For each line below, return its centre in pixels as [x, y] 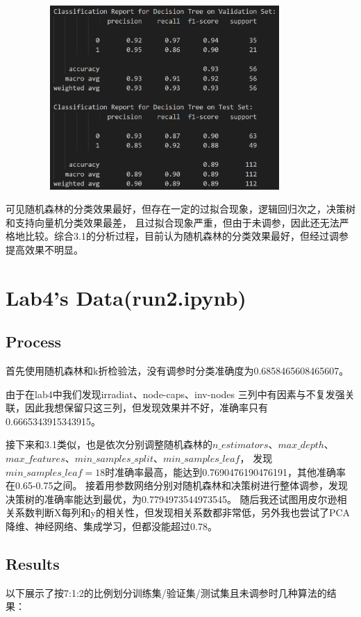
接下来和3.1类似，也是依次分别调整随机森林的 [109, 444]
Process [34, 342]
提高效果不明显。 [44, 249]
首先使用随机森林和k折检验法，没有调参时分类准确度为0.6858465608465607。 [177, 371]
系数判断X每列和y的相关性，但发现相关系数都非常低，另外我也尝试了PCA [183, 512]
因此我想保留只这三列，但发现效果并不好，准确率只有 [146, 408]
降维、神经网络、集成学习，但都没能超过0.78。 [111, 526]
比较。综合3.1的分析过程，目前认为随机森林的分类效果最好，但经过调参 [186, 236]
